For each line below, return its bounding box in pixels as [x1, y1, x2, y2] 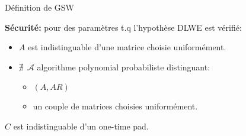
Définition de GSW [5, 1, 74, 13]
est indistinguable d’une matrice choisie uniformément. [27, 41, 226, 53]
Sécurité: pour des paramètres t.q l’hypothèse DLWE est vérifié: [5, 21, 242, 33]
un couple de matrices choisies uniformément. [33, 100, 198, 112]
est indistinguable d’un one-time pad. [13, 119, 149, 132]
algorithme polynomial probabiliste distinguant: [37, 60, 210, 73]
